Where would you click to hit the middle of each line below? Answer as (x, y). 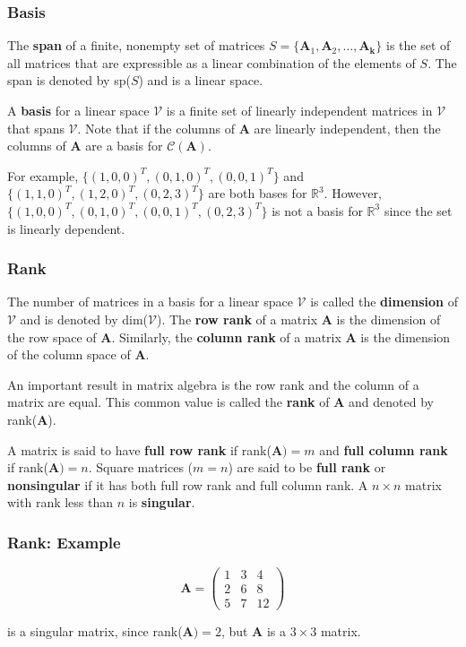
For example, (43, 175)
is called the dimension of (384, 302)
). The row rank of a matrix (237, 319)
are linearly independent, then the (347, 128)
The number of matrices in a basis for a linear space (150, 302)
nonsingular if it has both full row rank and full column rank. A (188, 484)
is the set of (418, 45)
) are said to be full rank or (307, 467)
